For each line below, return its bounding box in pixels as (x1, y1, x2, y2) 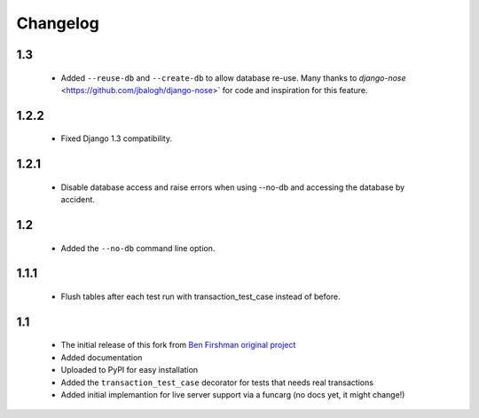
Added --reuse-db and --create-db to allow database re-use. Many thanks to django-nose (60, 72, 406, 83)
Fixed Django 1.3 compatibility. (60, 133, 173, 144)
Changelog (16, 13, 99, 33)
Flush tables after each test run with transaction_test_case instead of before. (60, 291, 341, 302)
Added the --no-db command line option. (60, 242, 216, 253)
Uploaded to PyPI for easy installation (60, 365, 199, 375)
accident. (60, 194, 95, 205)
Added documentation (60, 351, 143, 363)
